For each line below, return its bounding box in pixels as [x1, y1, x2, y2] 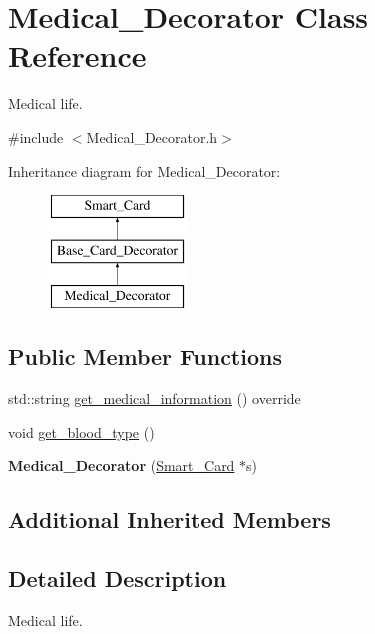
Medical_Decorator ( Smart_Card [8, 455, 235, 476]
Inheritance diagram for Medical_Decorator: [8, 160, 281, 181]
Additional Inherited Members [8, 504, 331, 535]
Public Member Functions [8, 341, 282, 372]
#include [8, 126, 64, 147]
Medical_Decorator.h [86, 126, 218, 147]
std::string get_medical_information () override [8, 388, 301, 409]
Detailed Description [8, 563, 227, 594]
